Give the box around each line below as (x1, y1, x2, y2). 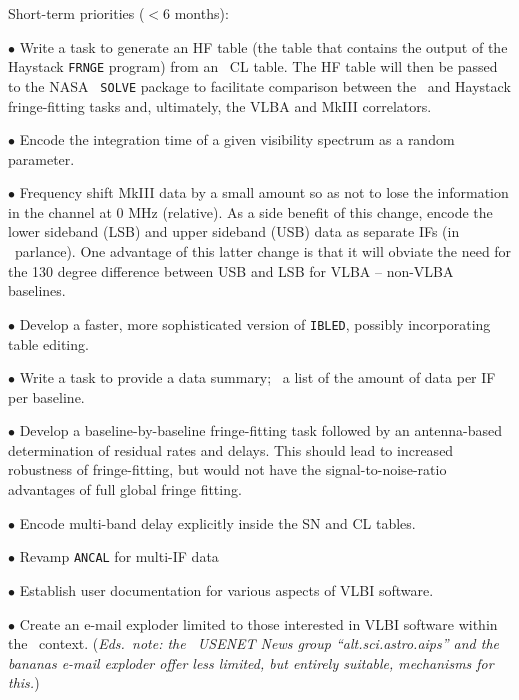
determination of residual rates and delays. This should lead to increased (8, 439, 454, 460)
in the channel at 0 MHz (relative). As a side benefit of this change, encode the (8, 201, 493, 222)
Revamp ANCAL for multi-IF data (19, 546, 219, 567)
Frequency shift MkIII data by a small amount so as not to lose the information (19, 182, 509, 203)
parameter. (8, 148, 75, 169)
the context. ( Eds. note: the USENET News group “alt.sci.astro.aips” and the (8, 633, 500, 654)
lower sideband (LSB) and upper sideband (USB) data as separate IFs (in (8, 221, 460, 242)
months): (174, 3, 229, 23)
